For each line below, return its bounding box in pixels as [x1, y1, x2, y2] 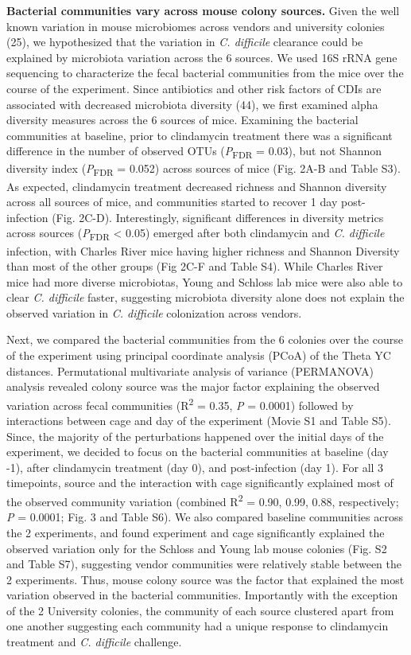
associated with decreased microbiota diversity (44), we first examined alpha [6, 96, 378, 112]
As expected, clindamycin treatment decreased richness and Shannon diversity [6, 177, 387, 194]
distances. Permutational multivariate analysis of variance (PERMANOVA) [6, 362, 374, 379]
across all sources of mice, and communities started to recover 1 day [6, 193, 338, 210]
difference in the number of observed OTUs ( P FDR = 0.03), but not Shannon [6, 142, 382, 162]
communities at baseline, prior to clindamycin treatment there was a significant [6, 127, 393, 143]
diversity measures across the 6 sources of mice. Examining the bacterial [6, 111, 359, 128]
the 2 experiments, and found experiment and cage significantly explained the [6, 524, 385, 540]
